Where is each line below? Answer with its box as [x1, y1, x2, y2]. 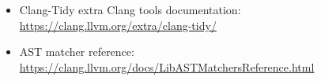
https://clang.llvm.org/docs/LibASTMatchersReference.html [19, 58, 315, 75]
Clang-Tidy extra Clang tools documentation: [19, 2, 241, 17]
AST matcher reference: [19, 43, 134, 60]
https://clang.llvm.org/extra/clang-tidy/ [19, 17, 217, 33]
